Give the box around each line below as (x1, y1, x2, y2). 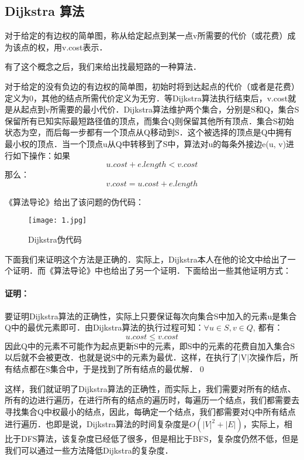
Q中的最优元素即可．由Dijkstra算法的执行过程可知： (5, 321, 204, 333)
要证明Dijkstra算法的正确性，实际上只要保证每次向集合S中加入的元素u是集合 (5, 309, 297, 322)
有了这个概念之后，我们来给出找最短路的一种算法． (5, 60, 201, 73)
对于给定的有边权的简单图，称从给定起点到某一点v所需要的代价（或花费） (5, 29, 288, 42)
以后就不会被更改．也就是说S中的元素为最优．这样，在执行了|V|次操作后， (5, 351, 291, 363)
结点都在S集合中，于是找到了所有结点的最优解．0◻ (12, 362, 206, 374)
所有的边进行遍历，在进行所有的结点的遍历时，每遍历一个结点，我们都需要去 (5, 394, 299, 406)
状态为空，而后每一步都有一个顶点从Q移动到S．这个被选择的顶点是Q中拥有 (5, 126, 292, 138)
